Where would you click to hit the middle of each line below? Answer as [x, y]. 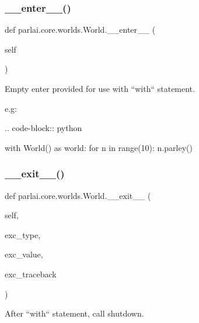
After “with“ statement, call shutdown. [74, 313]
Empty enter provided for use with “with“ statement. [100, 88]
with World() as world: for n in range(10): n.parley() [99, 147]
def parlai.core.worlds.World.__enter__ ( [80, 30]
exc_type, [23, 234]
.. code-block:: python [43, 128]
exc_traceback [31, 274]
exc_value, [24, 254]
